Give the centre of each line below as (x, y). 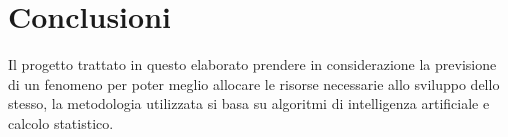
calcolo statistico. (61, 122)
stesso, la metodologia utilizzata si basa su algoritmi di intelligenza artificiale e (249, 103)
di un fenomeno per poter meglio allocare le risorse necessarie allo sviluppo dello (254, 83)
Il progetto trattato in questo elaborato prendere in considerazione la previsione (252, 64)
